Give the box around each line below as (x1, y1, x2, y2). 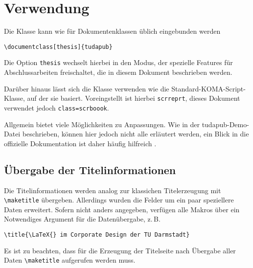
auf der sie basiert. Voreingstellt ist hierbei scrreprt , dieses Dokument (27, 93, 240, 103)
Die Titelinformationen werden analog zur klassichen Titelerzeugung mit (4, 185, 221, 195)
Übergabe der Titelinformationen (4, 162, 176, 177)
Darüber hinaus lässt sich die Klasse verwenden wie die (4, 83, 169, 93)
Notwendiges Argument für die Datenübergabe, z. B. (4, 214, 161, 224)
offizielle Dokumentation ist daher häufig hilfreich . (4, 138, 157, 148)
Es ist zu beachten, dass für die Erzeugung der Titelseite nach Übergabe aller (4, 245, 236, 255)
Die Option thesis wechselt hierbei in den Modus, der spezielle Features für (4, 57, 233, 67)
